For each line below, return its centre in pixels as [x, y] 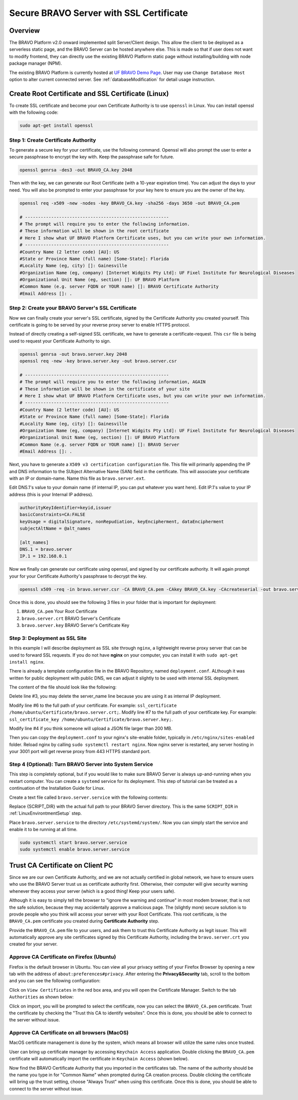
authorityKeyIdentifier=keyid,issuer [66, 508]
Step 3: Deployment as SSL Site [48, 638]
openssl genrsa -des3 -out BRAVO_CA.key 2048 [76, 170]
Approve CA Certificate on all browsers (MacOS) [69, 1033]
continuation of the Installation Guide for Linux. [57, 788]
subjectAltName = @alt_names [55, 528]
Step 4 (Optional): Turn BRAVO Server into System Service [81, 764]
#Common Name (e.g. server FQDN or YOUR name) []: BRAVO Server [100, 444]
